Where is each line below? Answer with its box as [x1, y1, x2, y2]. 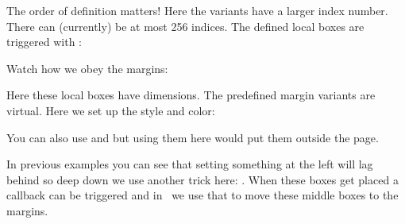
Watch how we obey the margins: [6, 60, 168, 76]
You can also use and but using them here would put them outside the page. [6, 129, 379, 145]
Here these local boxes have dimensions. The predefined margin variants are [6, 87, 376, 103]
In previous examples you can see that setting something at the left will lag [6, 156, 373, 172]
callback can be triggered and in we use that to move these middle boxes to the [6, 187, 399, 203]
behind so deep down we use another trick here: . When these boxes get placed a [6, 171, 399, 187]
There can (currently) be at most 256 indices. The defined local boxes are [6, 17, 364, 34]
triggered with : [6, 33, 82, 50]
